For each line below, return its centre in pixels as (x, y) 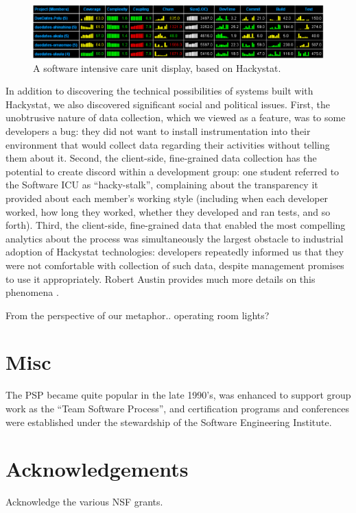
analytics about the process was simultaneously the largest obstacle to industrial (175, 238)
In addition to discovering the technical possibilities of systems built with (159, 91)
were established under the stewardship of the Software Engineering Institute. (169, 422)
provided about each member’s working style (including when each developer (167, 198)
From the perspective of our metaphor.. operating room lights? (138, 315)
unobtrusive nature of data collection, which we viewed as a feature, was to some (176, 117)
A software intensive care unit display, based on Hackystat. (157, 67)
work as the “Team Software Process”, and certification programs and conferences (177, 409)
